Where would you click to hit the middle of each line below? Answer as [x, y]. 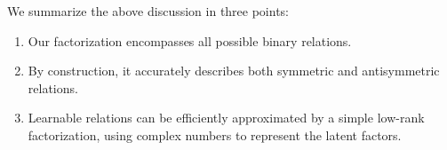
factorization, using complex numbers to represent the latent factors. [215, 134]
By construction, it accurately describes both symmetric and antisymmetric [234, 71]
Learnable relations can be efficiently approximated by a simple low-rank [226, 118]
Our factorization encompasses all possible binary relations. [190, 40]
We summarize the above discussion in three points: [148, 11]
